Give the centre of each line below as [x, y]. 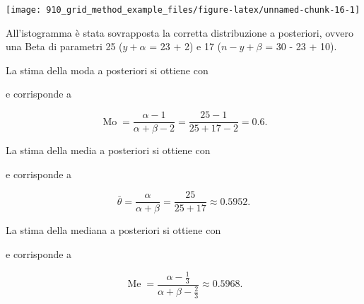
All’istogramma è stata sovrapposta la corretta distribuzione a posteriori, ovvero [180, 32]
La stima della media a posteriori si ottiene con [108, 150]
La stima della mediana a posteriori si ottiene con [113, 230]
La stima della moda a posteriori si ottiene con [107, 70]
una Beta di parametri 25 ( [64, 46]
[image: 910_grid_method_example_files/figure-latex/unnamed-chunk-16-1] [183, 10]
